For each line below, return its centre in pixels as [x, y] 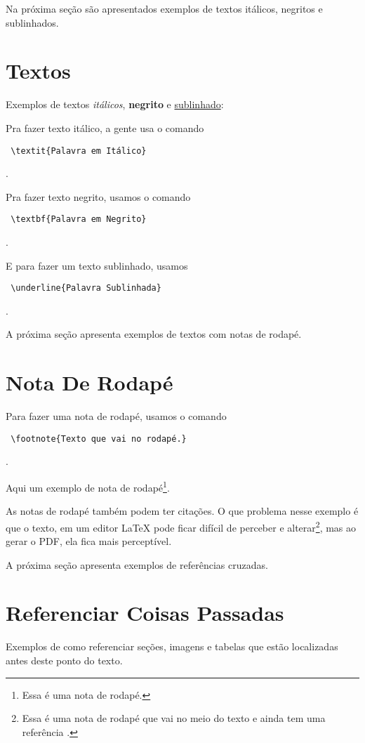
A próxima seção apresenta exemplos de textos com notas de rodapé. [154, 334]
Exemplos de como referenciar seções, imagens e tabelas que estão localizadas [172, 646]
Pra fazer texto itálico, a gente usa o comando [105, 127]
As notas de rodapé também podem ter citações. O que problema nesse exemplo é [182, 511]
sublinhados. [32, 22]
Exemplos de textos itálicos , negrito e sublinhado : [115, 104]
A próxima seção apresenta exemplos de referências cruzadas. [137, 564]
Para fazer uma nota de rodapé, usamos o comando [116, 416]
